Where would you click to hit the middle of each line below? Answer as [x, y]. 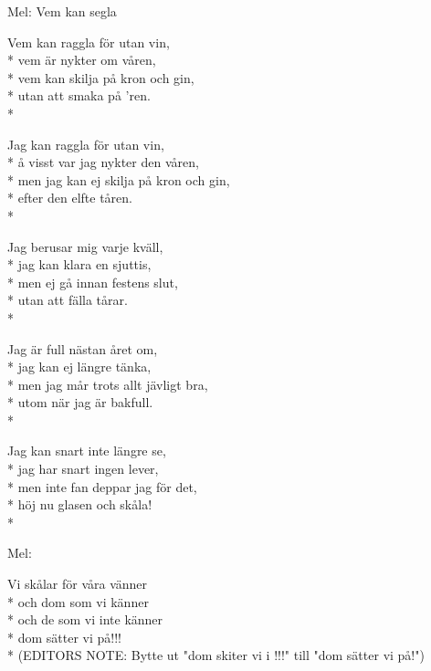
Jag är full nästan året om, [83, 348]
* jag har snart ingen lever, [83, 469]
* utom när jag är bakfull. [80, 402]
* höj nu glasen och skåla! [80, 504]
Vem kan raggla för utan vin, [89, 42]
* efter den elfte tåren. [70, 198]
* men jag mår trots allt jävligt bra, [108, 384]
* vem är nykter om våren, [82, 60]
